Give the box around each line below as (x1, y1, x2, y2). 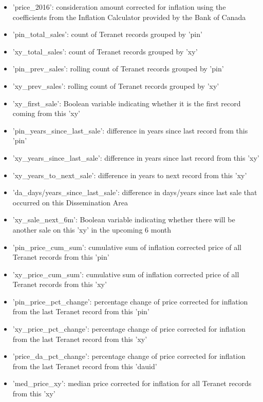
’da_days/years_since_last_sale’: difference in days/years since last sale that (12, 187, 257, 198)
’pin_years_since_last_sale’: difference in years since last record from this (12, 125, 248, 136)
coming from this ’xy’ (12, 108, 80, 119)
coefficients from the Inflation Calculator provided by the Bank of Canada (12, 11, 246, 22)
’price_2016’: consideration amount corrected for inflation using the (12, 2, 226, 12)
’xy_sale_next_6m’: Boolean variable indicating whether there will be (12, 214, 235, 225)
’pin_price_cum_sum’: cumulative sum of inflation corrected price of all (12, 241, 242, 252)
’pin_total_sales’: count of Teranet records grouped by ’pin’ (12, 29, 202, 40)
